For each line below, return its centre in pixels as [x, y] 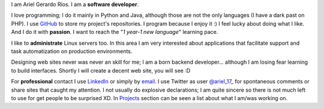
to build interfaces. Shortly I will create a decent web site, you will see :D [101, 70]
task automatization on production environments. [72, 51]
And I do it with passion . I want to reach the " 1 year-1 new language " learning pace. [115, 32]
